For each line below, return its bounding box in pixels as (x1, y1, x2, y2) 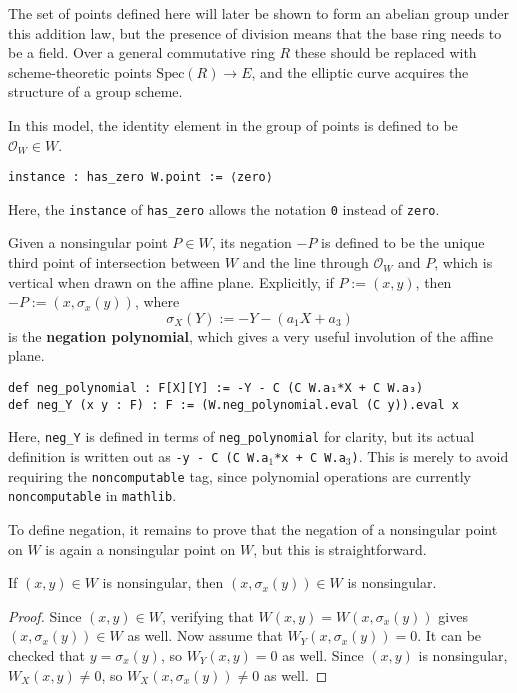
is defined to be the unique (321, 232, 485, 253)
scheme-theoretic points (8, 61, 152, 82)
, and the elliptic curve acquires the (251, 61, 469, 82)
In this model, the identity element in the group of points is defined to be (8, 114, 458, 135)
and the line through (242, 252, 369, 273)
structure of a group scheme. (8, 81, 183, 102)
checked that (8, 644, 85, 665)
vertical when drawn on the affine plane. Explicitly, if (8, 271, 334, 292)
